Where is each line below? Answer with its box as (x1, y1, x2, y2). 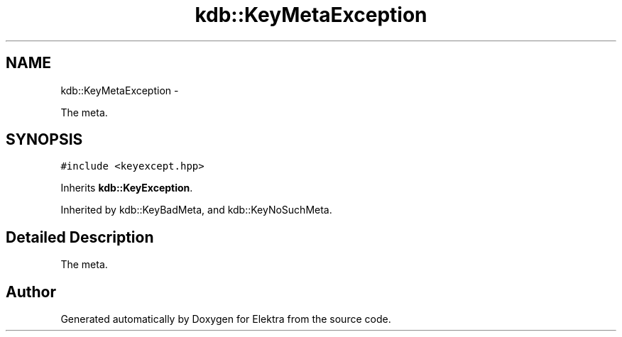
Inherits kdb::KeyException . (60, 182, 193, 194)
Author (6, 282, 56, 301)
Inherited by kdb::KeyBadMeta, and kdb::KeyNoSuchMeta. (60, 204, 332, 216)
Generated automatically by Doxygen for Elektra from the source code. (60, 313, 391, 326)
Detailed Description (6, 228, 154, 246)
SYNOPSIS (6, 131, 83, 149)
